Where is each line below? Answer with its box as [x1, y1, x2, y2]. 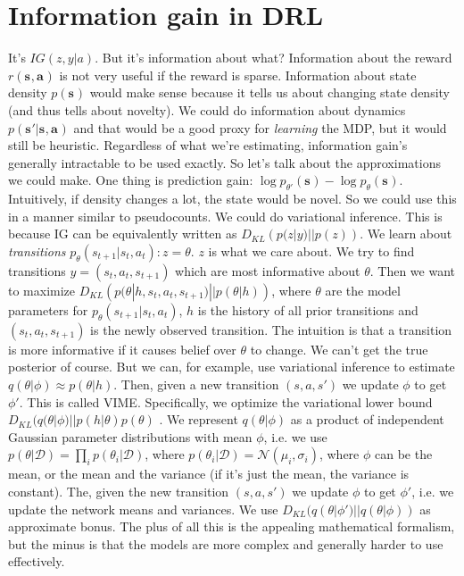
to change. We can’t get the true [250, 339, 428, 358]
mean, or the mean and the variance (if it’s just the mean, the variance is [8, 464, 410, 483]
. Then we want [369, 261, 456, 280]
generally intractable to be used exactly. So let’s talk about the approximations [8, 153, 441, 171]
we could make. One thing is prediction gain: [8, 171, 253, 189]
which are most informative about [175, 261, 360, 280]
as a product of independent [290, 410, 444, 429]
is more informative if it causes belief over [8, 339, 236, 358]
